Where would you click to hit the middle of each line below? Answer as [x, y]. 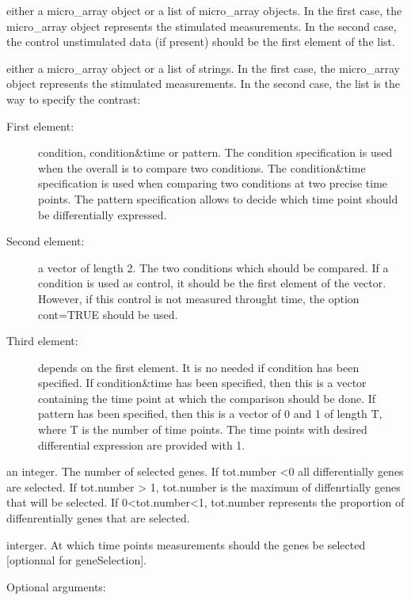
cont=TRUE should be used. [108, 314]
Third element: [42, 341]
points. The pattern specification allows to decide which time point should [218, 198]
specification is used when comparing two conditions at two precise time [213, 183]
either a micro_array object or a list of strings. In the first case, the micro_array [203, 68]
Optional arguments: [56, 586]
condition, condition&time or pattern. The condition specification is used [215, 152]
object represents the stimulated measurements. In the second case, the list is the [203, 84]
